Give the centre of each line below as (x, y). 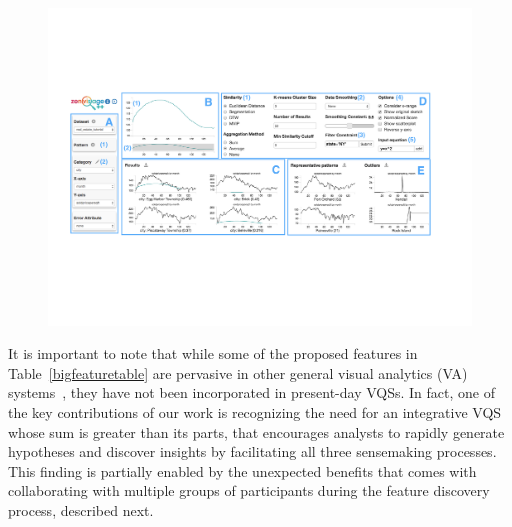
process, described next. (81, 509)
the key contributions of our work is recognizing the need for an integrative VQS (255, 411)
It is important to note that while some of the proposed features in (213, 353)
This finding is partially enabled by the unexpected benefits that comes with (242, 470)
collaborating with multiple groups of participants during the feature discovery (249, 490)
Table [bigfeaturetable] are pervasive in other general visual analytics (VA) (238, 372)
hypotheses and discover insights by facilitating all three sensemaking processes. (252, 451)
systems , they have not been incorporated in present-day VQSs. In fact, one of (251, 392)
